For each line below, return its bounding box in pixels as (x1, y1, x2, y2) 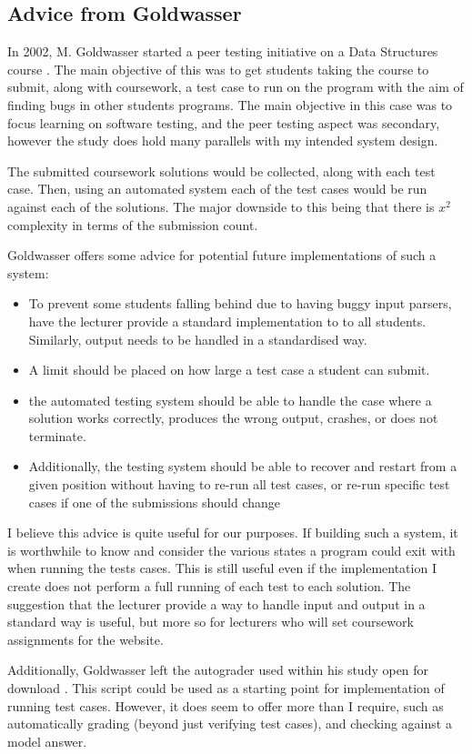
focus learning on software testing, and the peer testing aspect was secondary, (7, 113, 440, 132)
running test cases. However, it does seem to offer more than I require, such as (7, 696, 444, 715)
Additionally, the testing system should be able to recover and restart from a (28, 457, 457, 476)
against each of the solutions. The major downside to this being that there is (7, 196, 435, 216)
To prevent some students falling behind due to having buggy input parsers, (28, 294, 452, 313)
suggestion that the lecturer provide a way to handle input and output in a (7, 594, 426, 613)
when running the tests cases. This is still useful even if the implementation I (7, 558, 437, 578)
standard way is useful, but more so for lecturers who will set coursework (7, 612, 414, 631)
